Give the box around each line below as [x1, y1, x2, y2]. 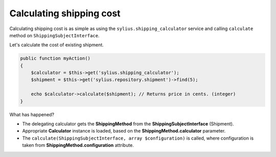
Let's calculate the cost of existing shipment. [9, 42, 104, 48]
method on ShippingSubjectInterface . [9, 32, 100, 38]
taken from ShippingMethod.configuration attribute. [22, 142, 134, 148]
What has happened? [9, 111, 55, 117]
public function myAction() [20, 56, 90, 61]
